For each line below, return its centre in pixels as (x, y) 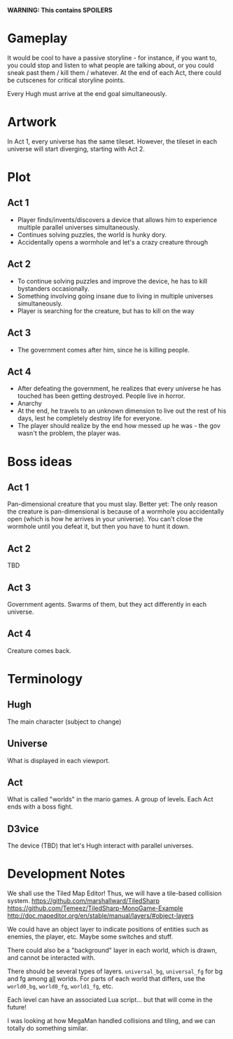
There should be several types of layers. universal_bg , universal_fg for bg (115, 971)
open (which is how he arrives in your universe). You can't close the (105, 519)
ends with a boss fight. (40, 807)
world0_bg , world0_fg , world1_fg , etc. (60, 986)
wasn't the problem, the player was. (69, 433)
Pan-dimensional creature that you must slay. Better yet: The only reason (113, 504)
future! (17, 1007)
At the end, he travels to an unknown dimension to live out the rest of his (122, 411)
